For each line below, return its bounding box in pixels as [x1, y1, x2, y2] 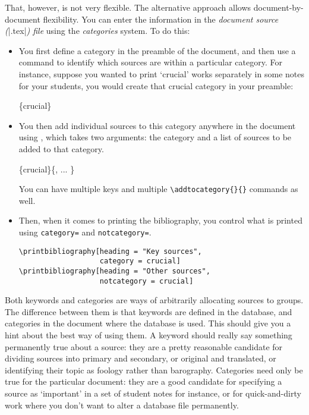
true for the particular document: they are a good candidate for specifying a [5, 375, 282, 388]
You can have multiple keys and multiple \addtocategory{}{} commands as [18, 183, 298, 195]
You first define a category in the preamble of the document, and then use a [18, 44, 296, 56]
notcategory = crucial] [99, 276, 194, 285]
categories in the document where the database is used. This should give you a [5, 317, 291, 329]
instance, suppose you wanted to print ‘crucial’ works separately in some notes [18, 67, 304, 80]
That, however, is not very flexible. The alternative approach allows [5, 1, 251, 13]
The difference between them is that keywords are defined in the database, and [5, 305, 292, 317]
